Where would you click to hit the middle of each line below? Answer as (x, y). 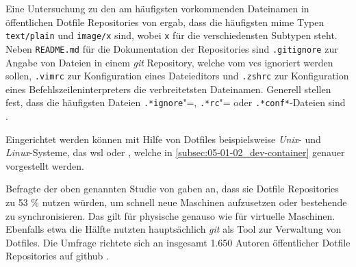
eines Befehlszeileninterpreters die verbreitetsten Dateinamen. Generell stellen (168, 89)
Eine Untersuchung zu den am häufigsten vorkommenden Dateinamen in (157, 8)
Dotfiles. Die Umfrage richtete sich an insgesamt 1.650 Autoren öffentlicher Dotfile (178, 242)
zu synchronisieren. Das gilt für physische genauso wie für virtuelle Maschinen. (170, 215)
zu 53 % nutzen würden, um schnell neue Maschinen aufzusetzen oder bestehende (176, 202)
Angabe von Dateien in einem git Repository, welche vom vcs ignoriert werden (169, 62)
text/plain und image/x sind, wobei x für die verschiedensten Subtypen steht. (171, 35)
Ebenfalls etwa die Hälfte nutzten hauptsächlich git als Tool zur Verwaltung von (174, 229)
